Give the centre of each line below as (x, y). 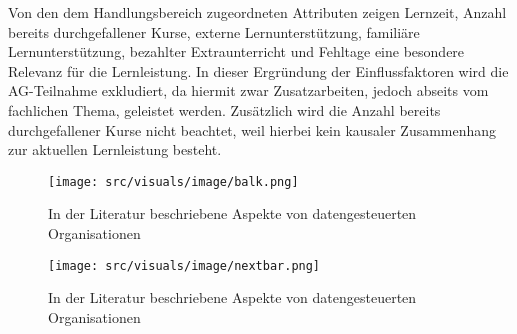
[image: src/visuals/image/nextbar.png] (184, 265)
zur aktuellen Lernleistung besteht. (115, 149)
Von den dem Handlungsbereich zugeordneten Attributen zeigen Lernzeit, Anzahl (257, 12)
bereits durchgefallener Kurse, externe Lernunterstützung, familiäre (214, 31)
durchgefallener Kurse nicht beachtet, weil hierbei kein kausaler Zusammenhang (252, 129)
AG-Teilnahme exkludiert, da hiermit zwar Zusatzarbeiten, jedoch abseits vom (248, 90)
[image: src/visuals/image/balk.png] (173, 181)
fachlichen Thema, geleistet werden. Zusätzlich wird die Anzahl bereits (224, 109)
